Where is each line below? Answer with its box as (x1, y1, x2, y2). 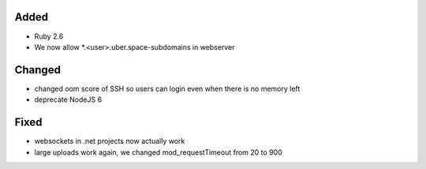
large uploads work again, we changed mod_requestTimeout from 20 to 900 (34, 147, 283, 157)
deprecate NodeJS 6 (34, 95, 103, 104)
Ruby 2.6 (34, 32, 64, 41)
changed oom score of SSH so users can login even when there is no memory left (34, 84, 301, 93)
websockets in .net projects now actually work (34, 137, 185, 146)
